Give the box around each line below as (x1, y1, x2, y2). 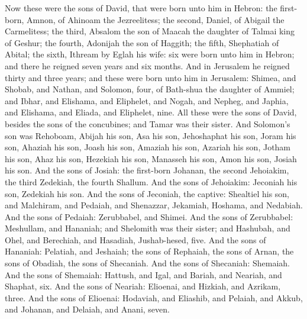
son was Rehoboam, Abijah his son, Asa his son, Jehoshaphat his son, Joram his (5, 129, 296, 141)
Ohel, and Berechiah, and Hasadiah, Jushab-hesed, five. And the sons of (5, 233, 266, 246)
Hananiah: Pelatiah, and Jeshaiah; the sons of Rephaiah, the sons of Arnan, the (5, 245, 294, 257)
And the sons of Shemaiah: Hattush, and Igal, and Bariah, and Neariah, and (5, 268, 282, 281)
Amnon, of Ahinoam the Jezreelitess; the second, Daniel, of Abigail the (27, 13, 285, 25)
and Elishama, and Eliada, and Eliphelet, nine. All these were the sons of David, (5, 106, 297, 118)
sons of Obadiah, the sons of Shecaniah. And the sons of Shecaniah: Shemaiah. (5, 257, 290, 269)
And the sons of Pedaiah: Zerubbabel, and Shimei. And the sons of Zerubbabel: (5, 210, 293, 223)
